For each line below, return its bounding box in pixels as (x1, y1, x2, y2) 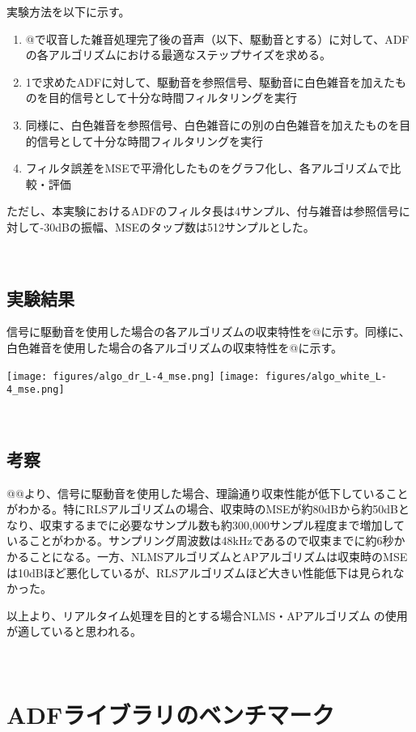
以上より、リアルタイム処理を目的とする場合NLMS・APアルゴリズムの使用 (6, 606, 408, 623)
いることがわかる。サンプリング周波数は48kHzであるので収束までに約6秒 (6, 532, 394, 549)
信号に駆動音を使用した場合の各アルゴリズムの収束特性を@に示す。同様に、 (6, 323, 410, 340)
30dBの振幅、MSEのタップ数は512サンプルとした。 (44, 218, 315, 235)
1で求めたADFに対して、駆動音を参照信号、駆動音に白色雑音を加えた (25, 73, 396, 90)
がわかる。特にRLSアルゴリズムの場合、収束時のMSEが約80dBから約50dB (6, 500, 398, 517)
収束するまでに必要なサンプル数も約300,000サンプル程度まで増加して (40, 516, 405, 533)
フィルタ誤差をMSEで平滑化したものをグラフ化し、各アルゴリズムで (25, 160, 390, 177)
